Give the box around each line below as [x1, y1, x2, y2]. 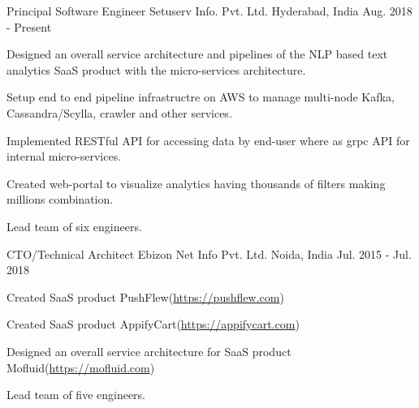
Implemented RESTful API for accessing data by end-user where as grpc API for [6, 131, 410, 148]
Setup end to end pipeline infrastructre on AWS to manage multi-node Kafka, [6, 88, 395, 105]
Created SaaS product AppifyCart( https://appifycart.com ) [6, 316, 300, 333]
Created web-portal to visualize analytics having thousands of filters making [6, 174, 386, 191]
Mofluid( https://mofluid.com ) [6, 359, 155, 376]
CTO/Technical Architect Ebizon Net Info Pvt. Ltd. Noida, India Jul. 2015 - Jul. [6, 245, 412, 262]
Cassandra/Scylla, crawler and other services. [6, 104, 232, 121]
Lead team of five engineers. [6, 386, 146, 403]
